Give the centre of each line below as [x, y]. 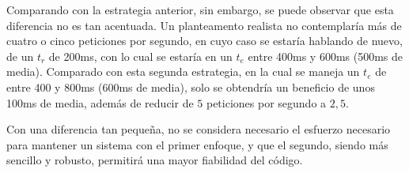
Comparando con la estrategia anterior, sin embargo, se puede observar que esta [200, 9]
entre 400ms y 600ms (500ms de [326, 56]
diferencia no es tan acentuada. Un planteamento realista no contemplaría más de [204, 25]
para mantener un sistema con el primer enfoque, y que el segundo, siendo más [197, 144]
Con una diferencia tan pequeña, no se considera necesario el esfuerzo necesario [199, 129]
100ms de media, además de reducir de [100, 102]
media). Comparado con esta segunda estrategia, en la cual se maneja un [183, 71]
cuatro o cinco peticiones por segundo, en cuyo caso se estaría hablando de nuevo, [204, 41]
